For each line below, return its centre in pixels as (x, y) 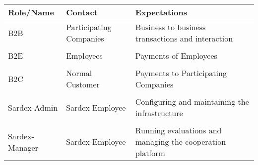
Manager (23, 147)
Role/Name (31, 12)
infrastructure (159, 113)
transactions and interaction (184, 38)
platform (150, 153)
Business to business (170, 27)
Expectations (161, 12)
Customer (83, 84)
